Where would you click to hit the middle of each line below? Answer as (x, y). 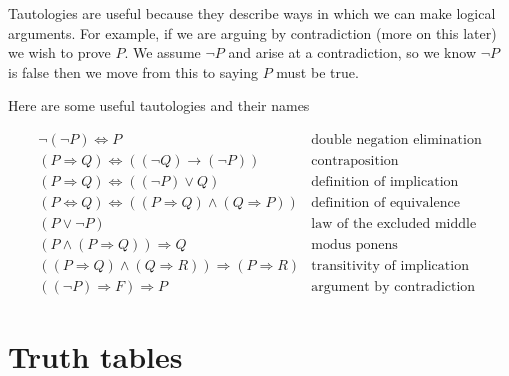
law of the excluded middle (394, 224)
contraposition (355, 161)
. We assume (162, 52)
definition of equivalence (385, 203)
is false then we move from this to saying (133, 71)
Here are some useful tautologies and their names (159, 105)
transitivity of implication (390, 266)
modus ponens (354, 245)
